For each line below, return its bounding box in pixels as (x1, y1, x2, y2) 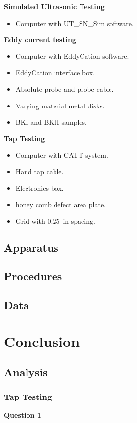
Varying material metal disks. (15, 100, 105, 110)
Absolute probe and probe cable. (15, 83, 114, 94)
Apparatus (4, 239, 58, 255)
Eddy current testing (4, 34, 76, 45)
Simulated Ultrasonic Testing (4, 1, 105, 11)
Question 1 (4, 410, 41, 420)
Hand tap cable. (15, 166, 64, 176)
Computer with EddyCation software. (15, 51, 129, 61)
